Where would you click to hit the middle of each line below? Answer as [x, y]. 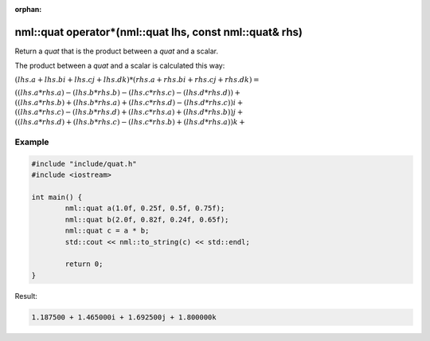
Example [32, 142]
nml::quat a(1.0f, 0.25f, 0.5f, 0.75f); [145, 208]
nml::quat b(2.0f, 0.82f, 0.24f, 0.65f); [147, 219]
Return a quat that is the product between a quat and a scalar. [117, 51]
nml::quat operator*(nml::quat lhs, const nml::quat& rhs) [158, 32]
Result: [26, 296]
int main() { [57, 197]
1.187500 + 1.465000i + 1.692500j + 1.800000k [124, 317]
